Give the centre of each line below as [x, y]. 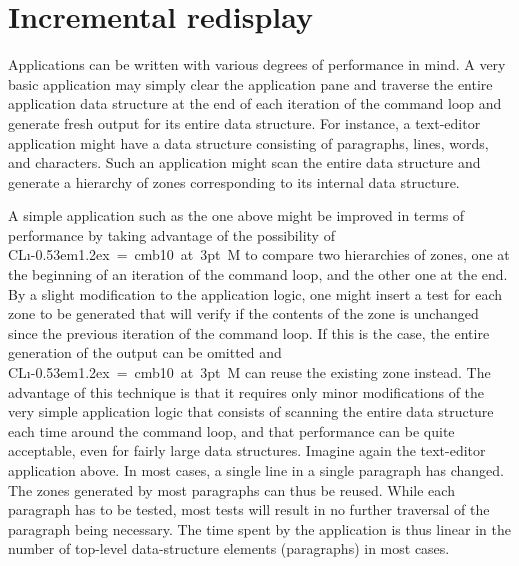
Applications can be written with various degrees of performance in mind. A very [257, 64]
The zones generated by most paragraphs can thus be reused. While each [231, 489]
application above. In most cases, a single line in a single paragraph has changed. [256, 470]
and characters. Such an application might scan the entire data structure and [244, 162]
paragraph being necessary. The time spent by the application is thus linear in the [260, 528]
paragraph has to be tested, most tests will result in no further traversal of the [249, 509]
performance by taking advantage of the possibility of [171, 234]
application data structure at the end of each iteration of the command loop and [255, 103]
